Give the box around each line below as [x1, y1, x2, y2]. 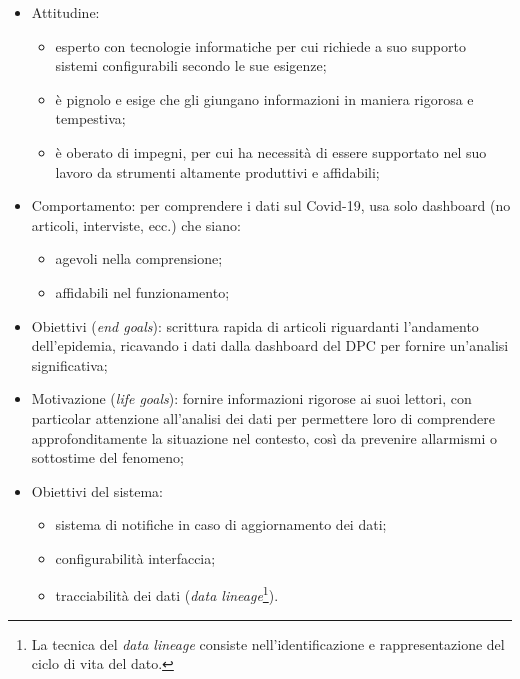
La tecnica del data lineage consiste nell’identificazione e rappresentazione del [31, 633, 505, 654]
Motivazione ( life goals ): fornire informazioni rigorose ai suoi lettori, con [31, 388, 472, 409]
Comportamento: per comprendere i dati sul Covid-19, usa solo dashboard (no [31, 195, 511, 216]
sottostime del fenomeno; [31, 447, 184, 468]
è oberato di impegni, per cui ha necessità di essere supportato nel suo [55, 141, 487, 162]
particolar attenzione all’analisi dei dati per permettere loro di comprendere [31, 407, 495, 428]
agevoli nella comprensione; [55, 248, 223, 269]
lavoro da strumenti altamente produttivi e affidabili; [55, 161, 380, 182]
